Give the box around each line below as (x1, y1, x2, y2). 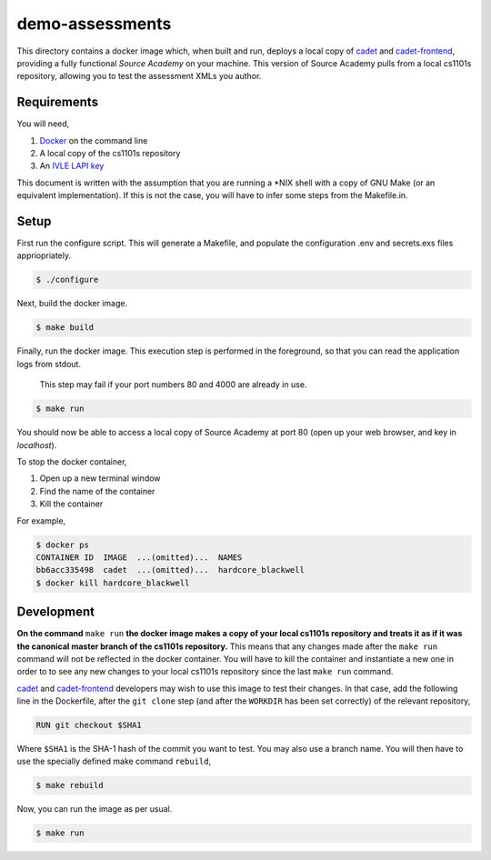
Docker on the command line (39, 135, 148, 145)
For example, (16, 515, 66, 526)
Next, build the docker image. (16, 298, 127, 309)
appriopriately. (16, 250, 72, 261)
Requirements (16, 95, 99, 110)
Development (16, 605, 95, 620)
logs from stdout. (16, 358, 82, 369)
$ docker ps (35, 539, 90, 550)
